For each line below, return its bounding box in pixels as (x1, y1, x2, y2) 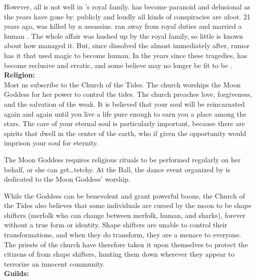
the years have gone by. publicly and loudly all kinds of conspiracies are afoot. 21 (4, 11, 251, 21)
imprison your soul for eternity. (4, 138, 99, 148)
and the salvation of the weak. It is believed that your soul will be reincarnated (4, 98, 245, 109)
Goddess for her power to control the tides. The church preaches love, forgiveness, (4, 89, 253, 99)
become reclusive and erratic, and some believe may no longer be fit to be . (4, 60, 232, 70)
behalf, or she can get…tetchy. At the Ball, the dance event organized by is (4, 164, 231, 174)
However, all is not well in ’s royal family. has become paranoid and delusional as (4, 1, 251, 11)
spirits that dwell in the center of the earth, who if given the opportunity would (4, 128, 247, 138)
